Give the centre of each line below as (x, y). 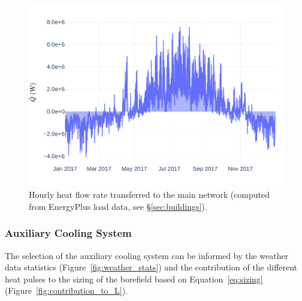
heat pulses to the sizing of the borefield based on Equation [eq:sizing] (134, 279)
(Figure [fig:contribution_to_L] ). (67, 291)
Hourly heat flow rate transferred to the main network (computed (150, 195)
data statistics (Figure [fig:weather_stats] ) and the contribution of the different (151, 267)
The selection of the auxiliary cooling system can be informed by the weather (147, 255)
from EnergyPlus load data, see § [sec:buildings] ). (118, 206)
